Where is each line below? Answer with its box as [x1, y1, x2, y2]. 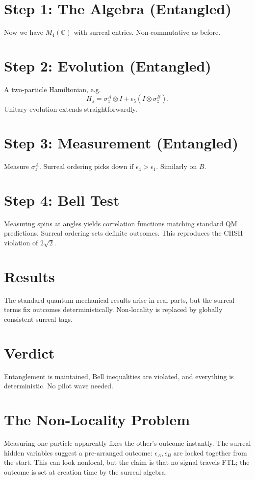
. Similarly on [156, 161, 197, 171]
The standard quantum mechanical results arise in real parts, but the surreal [4, 294, 235, 305]
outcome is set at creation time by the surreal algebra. [4, 466, 167, 477]
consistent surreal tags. [4, 313, 73, 324]
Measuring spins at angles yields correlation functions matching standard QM [4, 218, 237, 228]
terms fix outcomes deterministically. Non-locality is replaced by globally [4, 304, 223, 314]
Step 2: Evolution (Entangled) [4, 55, 211, 75]
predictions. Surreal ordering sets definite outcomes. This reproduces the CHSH [4, 228, 243, 238]
